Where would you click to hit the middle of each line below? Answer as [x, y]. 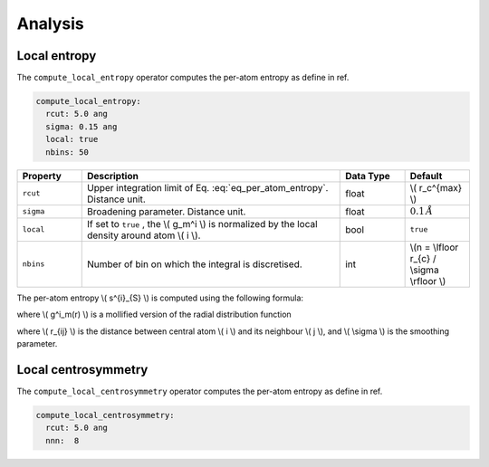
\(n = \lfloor [434, 247]
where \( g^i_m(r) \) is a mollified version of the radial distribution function [154, 315]
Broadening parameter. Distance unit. [166, 211]
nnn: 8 [62, 440]
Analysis [51, 24]
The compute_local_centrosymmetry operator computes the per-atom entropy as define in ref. [200, 391]
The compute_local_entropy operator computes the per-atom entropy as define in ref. [183, 78]
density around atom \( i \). [144, 235]
